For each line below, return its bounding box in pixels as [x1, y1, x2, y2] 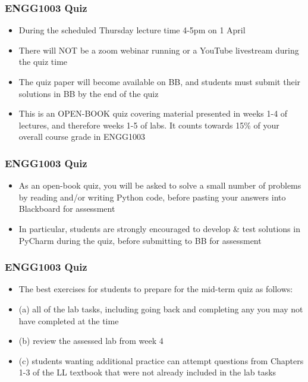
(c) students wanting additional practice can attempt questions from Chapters [18, 354, 304, 367]
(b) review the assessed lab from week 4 [18, 334, 164, 347]
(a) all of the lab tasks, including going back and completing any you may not [18, 302, 303, 315]
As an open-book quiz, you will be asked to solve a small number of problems [18, 179, 301, 192]
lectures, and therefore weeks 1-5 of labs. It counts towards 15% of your [18, 118, 279, 131]
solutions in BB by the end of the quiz [18, 87, 159, 99]
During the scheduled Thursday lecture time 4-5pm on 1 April [18, 24, 246, 36]
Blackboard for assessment [18, 202, 115, 215]
